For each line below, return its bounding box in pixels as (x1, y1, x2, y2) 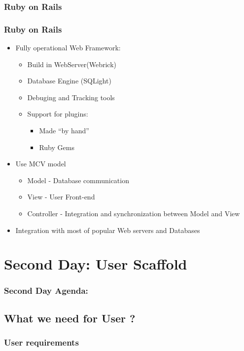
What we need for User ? (4, 310, 136, 325)
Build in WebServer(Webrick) (27, 59, 116, 69)
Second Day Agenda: (4, 284, 88, 297)
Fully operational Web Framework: (15, 42, 121, 53)
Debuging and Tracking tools (27, 92, 115, 102)
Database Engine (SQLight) (27, 76, 111, 86)
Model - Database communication (27, 175, 129, 185)
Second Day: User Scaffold (4, 254, 187, 274)
